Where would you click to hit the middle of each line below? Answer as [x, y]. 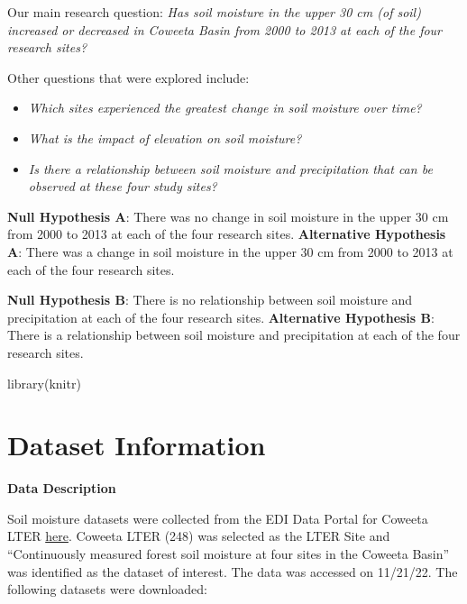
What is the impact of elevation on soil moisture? [165, 137]
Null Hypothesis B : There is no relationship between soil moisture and [210, 300]
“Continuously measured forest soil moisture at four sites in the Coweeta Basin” [229, 554]
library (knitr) [44, 383]
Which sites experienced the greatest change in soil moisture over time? [225, 108]
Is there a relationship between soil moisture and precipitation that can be [230, 168]
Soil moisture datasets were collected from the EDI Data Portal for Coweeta [218, 518]
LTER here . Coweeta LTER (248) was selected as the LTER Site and [199, 536]
